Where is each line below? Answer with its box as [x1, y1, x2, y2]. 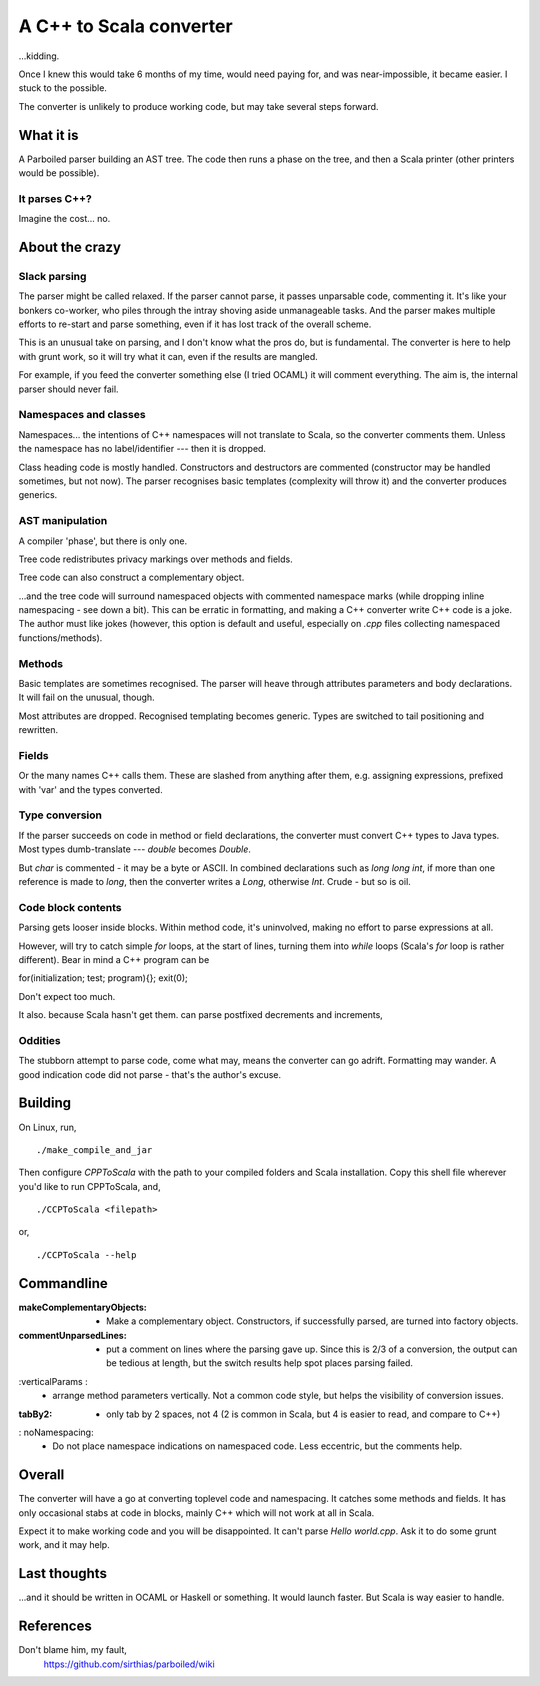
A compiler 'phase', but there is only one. [18, 535, 188, 547]
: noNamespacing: [18, 1426, 94, 1438]
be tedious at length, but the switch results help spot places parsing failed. [106, 1357, 414, 1369]
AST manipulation [18, 514, 108, 528]
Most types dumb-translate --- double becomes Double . [18, 843, 252, 855]
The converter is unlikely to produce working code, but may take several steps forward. [18, 100, 379, 112]
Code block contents [18, 900, 122, 914]
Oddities [18, 1033, 61, 1047]
